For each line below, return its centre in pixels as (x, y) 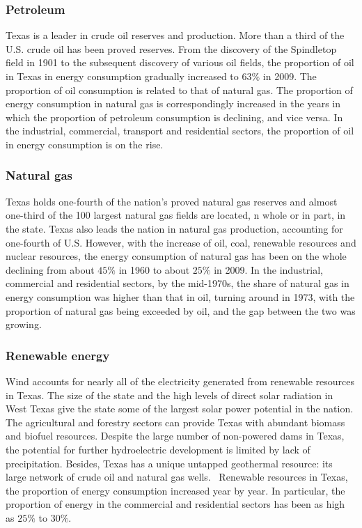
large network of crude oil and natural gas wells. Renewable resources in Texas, (177, 477)
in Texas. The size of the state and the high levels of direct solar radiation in (170, 395)
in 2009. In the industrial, (269, 269)
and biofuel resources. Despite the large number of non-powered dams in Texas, (175, 436)
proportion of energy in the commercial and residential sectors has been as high (175, 504)
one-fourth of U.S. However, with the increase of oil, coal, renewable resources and (181, 242)
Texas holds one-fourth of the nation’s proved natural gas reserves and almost (172, 201)
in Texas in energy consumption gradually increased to (122, 76)
